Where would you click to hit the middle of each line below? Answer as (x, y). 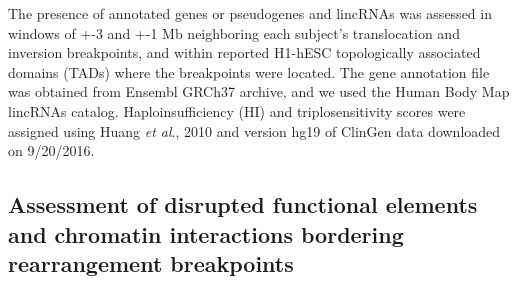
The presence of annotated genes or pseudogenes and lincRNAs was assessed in (250, 13)
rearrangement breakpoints (151, 262)
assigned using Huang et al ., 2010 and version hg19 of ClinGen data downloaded (254, 130)
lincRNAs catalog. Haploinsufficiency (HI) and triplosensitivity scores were (237, 110)
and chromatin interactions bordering (206, 233)
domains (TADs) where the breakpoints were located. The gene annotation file (249, 71)
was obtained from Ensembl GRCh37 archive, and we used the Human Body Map (259, 91)
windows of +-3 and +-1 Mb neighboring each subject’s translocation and (234, 32)
